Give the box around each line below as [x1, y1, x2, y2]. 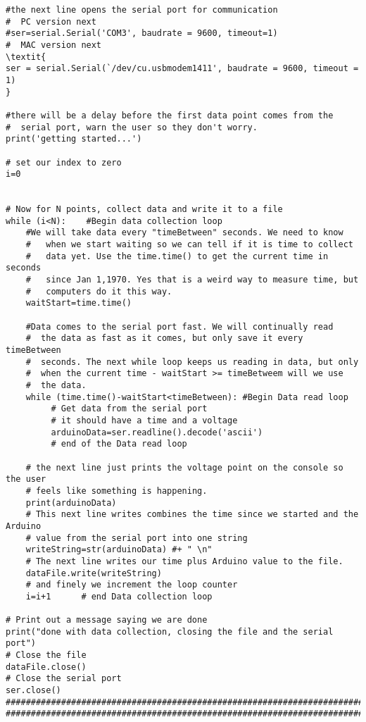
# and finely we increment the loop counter [25, 580, 238, 590]
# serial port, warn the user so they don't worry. [6, 122, 258, 132]
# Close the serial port [6, 673, 122, 684]
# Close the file [6, 650, 87, 661]
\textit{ [6, 51, 46, 62]
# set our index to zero [6, 157, 122, 168]
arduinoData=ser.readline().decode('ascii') [51, 427, 263, 437]
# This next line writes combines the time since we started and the [25, 509, 359, 520]
